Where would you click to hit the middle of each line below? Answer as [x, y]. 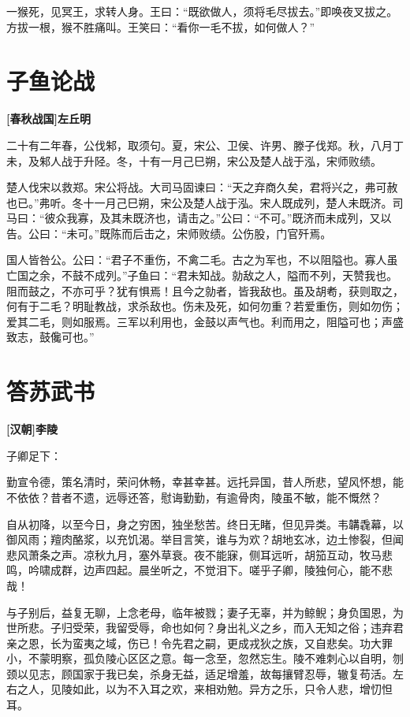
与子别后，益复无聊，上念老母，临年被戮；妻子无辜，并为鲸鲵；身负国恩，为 [205, 612]
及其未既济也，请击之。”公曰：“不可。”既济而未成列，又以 [246, 218]
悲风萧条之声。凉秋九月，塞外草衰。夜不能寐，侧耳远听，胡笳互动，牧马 [194, 554]
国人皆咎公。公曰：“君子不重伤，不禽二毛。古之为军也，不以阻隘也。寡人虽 [202, 260]
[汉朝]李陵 [32, 429]
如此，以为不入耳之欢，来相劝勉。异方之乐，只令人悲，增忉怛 [232, 689]
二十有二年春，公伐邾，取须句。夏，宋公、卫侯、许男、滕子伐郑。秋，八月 [199, 145]
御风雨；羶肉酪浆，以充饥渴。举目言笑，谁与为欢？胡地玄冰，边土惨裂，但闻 [205, 539]
